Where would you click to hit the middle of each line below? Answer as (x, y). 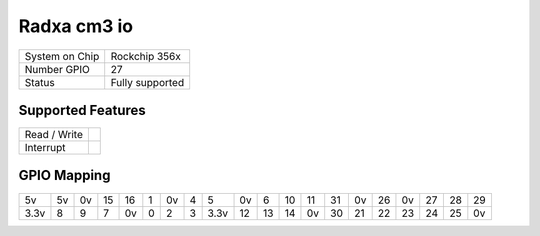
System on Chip (62, 56)
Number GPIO (57, 69)
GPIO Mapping (64, 175)
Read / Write (54, 135)
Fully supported (147, 82)
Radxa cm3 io (76, 26)
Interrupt (45, 148)
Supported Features (82, 110)
